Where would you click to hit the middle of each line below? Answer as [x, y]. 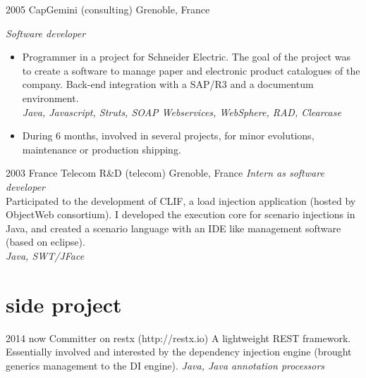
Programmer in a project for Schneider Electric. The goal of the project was [186, 57]
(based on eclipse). [45, 242]
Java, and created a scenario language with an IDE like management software [173, 228]
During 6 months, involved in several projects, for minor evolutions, [168, 136]
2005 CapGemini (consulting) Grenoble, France [108, 9]
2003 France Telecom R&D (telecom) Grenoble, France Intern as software [165, 173]
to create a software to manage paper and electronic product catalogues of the [191, 70]
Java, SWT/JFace [45, 255]
